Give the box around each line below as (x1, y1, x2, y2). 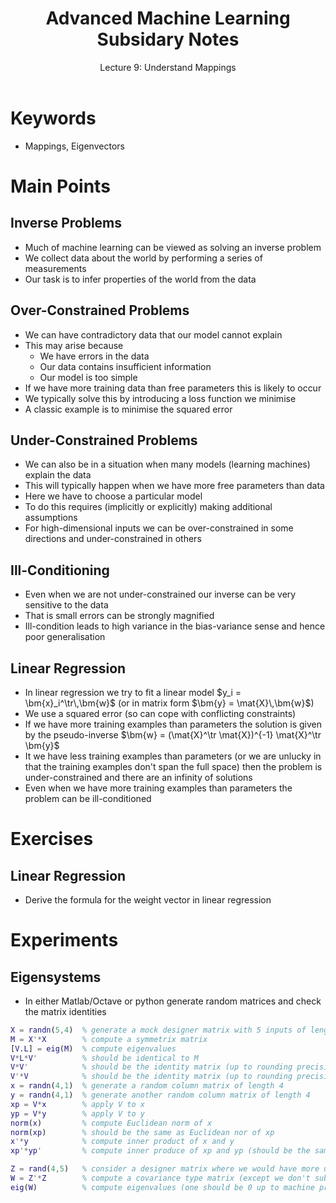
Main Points (10, 175, 111, 197)
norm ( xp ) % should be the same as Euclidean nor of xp (10, 1127, 275, 1137)
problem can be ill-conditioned (24, 792, 152, 804)
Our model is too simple (39, 371, 138, 383)
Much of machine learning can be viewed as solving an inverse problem (24, 241, 322, 253)
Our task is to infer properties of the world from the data (24, 273, 257, 285)
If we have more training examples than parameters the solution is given (24, 718, 322, 730)
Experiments (10, 929, 119, 952)
